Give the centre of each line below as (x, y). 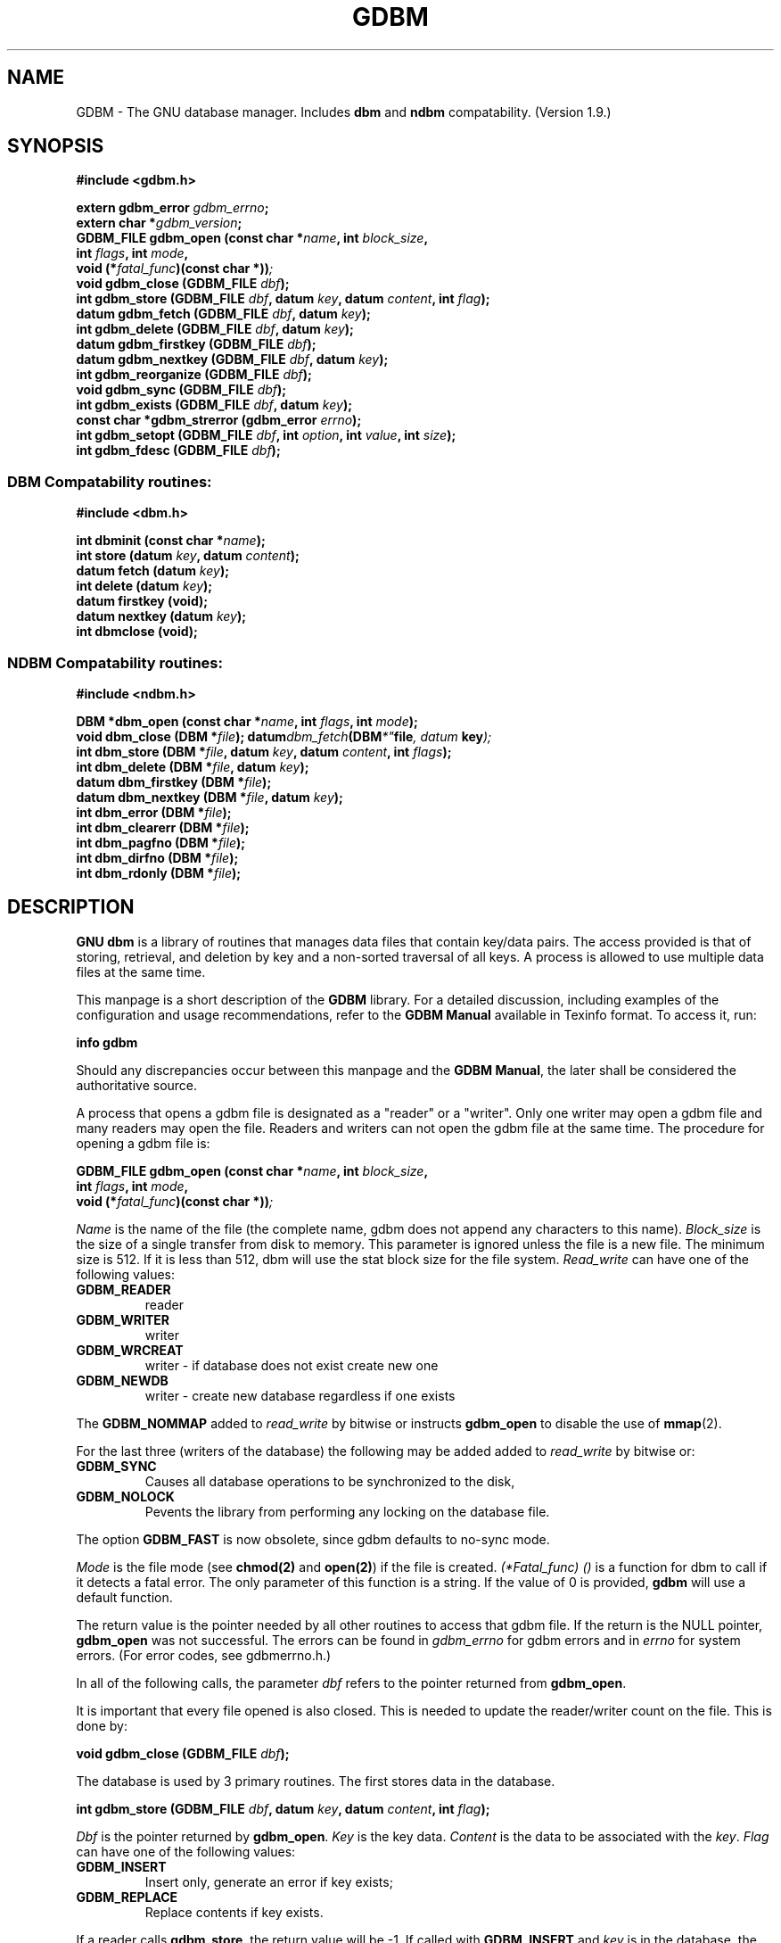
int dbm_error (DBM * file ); (154, 812)
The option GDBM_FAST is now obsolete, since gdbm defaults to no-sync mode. (313, 1539)
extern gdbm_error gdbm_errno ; (173, 208)
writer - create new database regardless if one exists (300, 1395)
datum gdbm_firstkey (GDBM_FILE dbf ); (196, 344)
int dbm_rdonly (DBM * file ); (159, 872)
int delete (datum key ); (144, 586)
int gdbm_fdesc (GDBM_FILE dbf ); (178, 451)
